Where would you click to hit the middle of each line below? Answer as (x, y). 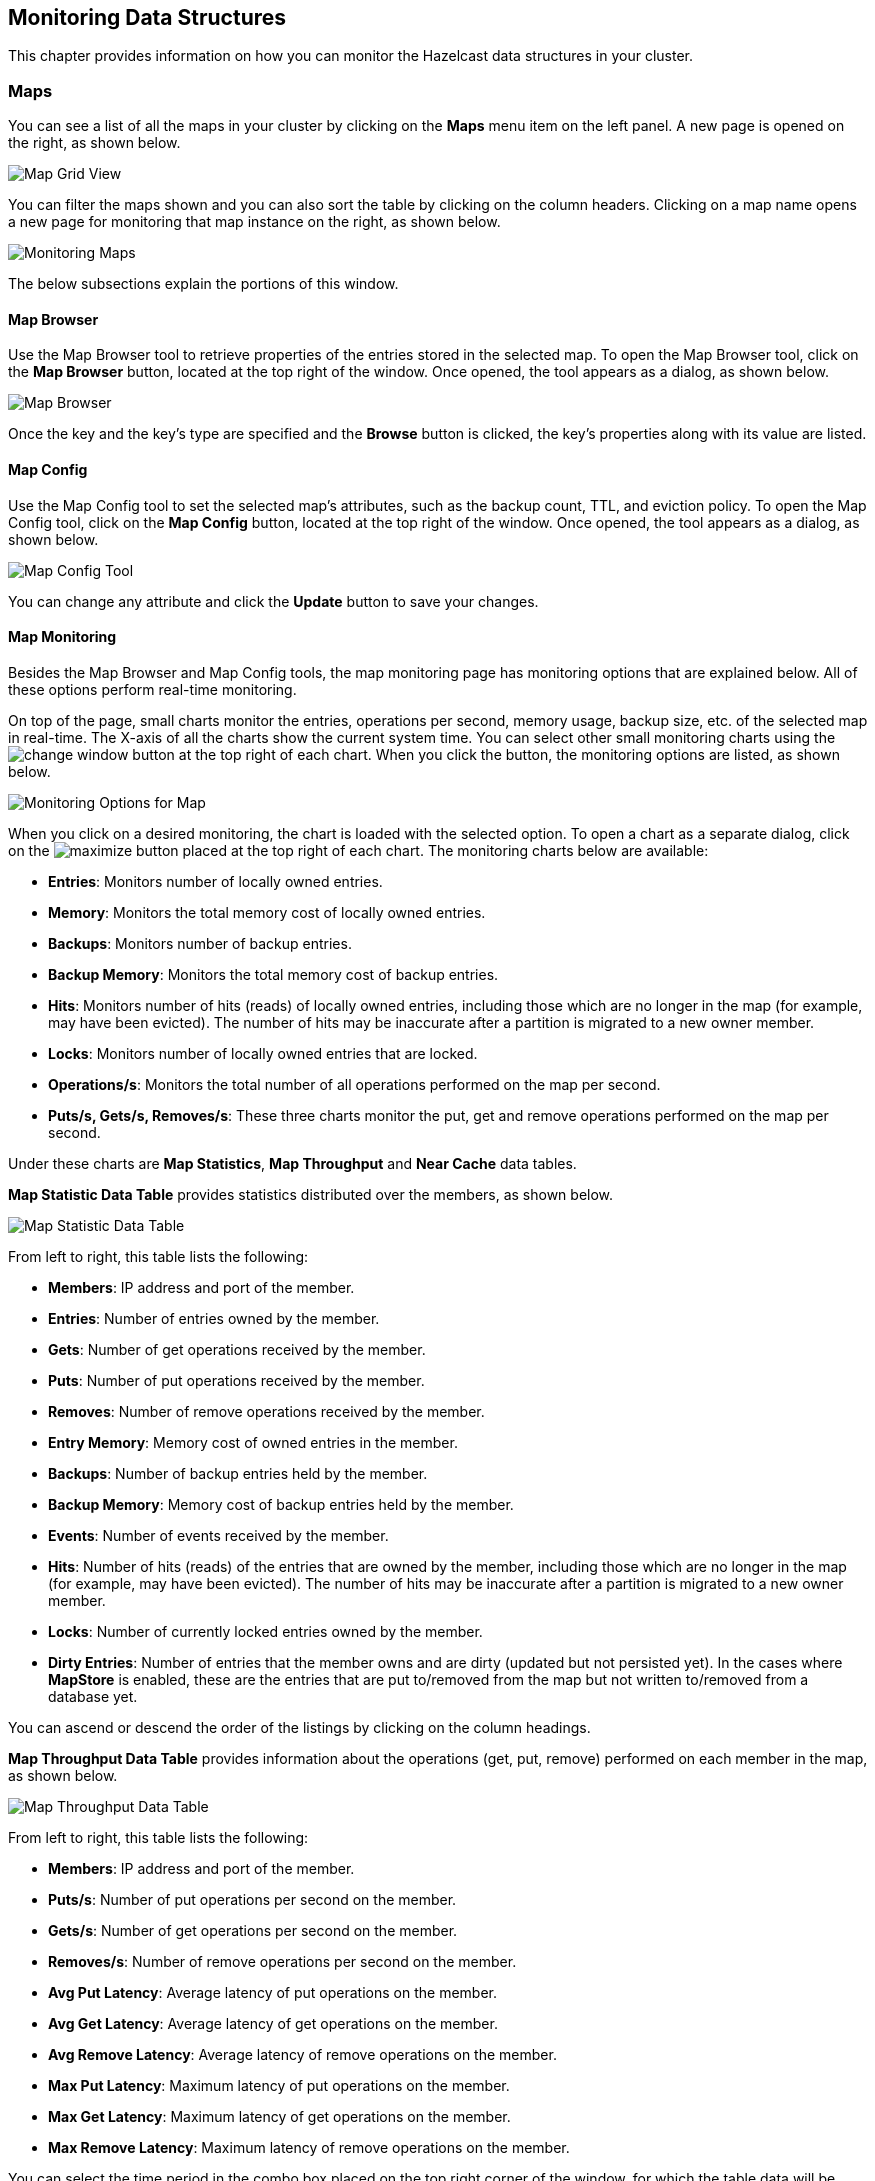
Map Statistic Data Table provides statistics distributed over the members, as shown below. (311, 1194)
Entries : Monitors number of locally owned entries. (215, 881)
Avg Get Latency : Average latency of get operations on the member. (273, 2023)
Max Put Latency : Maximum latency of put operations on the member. (279, 2085)
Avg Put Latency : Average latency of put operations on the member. (272, 1992)
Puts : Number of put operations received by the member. (236, 1380)
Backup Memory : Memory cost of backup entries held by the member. (281, 1504)
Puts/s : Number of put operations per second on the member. (252, 1899)
